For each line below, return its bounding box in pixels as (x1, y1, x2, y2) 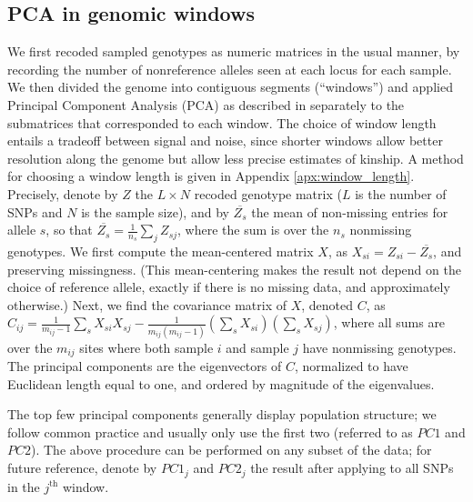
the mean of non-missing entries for (251, 202, 448, 221)
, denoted (301, 295, 354, 314)
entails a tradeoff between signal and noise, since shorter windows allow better (7, 131, 443, 150)
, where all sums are (333, 313, 446, 332)
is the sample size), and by (81, 202, 229, 221)
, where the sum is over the (177, 220, 329, 239)
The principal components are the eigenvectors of (7, 356, 282, 376)
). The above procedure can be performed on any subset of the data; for (31, 440, 432, 459)
